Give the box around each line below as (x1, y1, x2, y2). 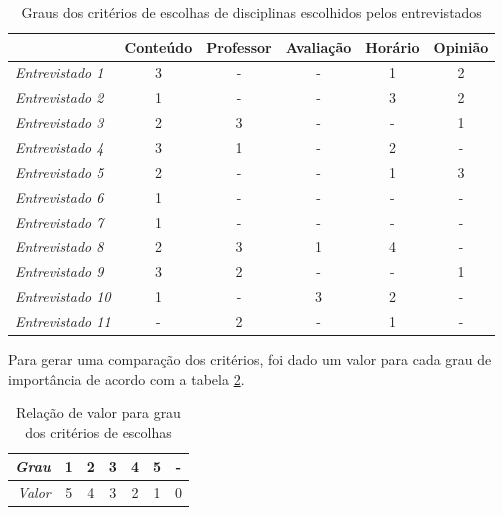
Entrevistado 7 (15, 211, 104, 232)
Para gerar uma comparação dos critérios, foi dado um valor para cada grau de (8, 348, 492, 369)
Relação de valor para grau (16, 402, 181, 423)
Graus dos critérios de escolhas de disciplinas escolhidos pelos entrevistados (21, 2, 482, 22)
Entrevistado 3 (15, 112, 104, 133)
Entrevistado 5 (15, 161, 104, 182)
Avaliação (285, 36, 352, 57)
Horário (365, 36, 420, 57)
